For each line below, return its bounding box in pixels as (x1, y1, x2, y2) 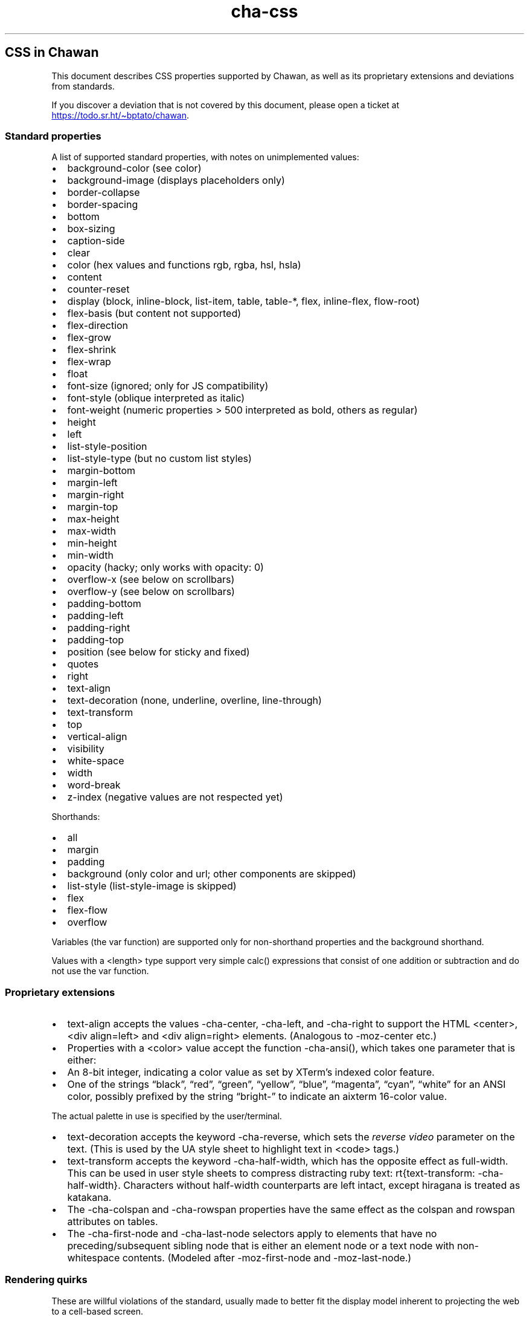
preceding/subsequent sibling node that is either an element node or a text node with (67, 1240, 455, 1252)
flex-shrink (67, 343, 117, 356)
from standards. (51, 80, 115, 91)
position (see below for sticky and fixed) (67, 646, 250, 658)
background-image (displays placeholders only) (67, 174, 285, 187)
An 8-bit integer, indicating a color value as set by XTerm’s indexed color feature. (67, 1066, 435, 1079)
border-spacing (67, 198, 138, 211)
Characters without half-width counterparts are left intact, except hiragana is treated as (123, 1179, 521, 1192)
